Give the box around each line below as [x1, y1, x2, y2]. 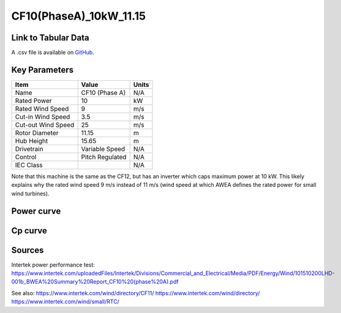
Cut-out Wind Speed [15, 120, 75, 129]
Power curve [11, 206, 61, 216]
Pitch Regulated [81, 153, 127, 161]
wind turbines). [11, 190, 50, 197]
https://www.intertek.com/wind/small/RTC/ [11, 298, 119, 306]
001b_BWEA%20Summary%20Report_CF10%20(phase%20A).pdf [11, 278, 179, 285]
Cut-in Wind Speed [15, 112, 70, 121]
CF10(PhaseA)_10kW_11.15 [11, 9, 146, 23]
